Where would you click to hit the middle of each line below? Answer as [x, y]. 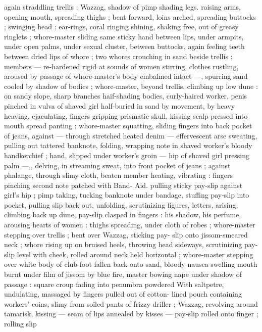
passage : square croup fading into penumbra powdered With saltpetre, [114, 284]
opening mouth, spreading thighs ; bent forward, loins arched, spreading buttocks [130, 16]
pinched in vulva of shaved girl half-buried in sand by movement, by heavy [120, 105]
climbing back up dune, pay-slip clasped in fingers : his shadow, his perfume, [123, 215]
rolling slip [20, 323]
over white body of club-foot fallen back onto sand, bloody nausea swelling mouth [131, 264]
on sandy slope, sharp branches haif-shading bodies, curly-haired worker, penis [126, 96]
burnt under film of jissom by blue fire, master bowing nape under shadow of [123, 274]
